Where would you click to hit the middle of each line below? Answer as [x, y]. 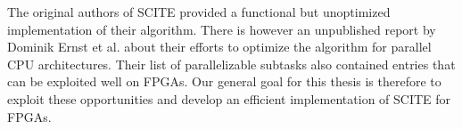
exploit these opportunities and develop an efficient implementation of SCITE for [229, 98]
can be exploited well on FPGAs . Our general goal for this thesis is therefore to [224, 81]
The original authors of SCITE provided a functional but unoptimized [199, 12]
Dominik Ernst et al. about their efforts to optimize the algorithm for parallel [219, 47]
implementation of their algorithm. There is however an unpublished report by [222, 29]
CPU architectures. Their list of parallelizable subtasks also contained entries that [231, 64]
